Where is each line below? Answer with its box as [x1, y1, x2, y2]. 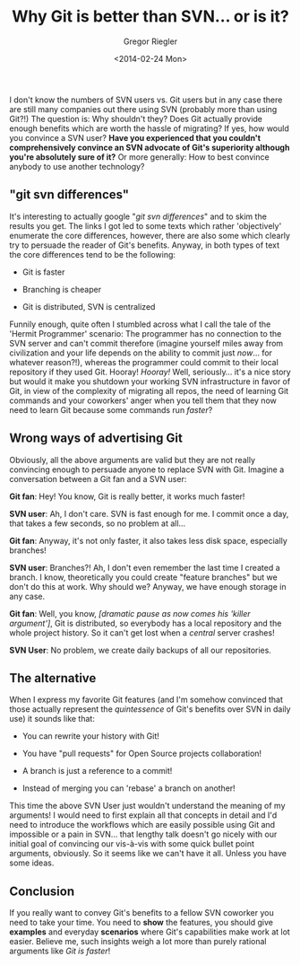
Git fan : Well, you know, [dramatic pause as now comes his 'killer [9, 608, 251, 618]
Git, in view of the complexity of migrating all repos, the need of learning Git [9, 385, 289, 396]
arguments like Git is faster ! [9, 945, 111, 957]
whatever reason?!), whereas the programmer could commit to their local [9, 356, 279, 367]
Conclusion [9, 883, 75, 899]
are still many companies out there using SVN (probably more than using [9, 103, 278, 114]
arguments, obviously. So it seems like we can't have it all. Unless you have [9, 848, 287, 859]
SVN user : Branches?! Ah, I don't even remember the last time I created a [9, 562, 280, 573]
